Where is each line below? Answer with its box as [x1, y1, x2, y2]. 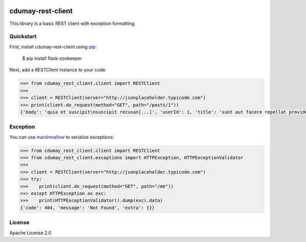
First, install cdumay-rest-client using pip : [9, 43, 97, 50]
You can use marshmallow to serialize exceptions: [9, 134, 114, 140]
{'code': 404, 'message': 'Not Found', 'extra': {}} [20, 205, 155, 210]
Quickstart [9, 33, 37, 40]
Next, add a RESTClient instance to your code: [9, 67, 107, 73]
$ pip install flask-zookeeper [22, 55, 82, 61]
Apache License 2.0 [9, 230, 52, 236]
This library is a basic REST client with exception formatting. [9, 20, 136, 27]
